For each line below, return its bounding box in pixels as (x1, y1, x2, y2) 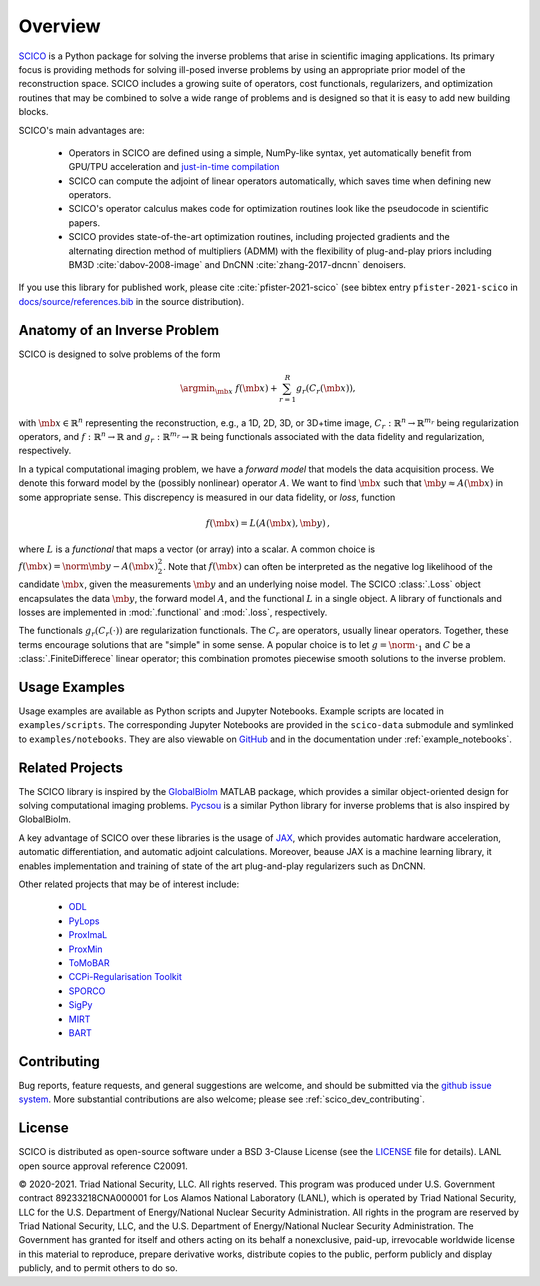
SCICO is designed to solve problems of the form (18, 348, 221, 360)
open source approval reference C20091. (18, 1160, 189, 1172)
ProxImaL (68, 929, 108, 941)
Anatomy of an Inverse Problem (18, 321, 220, 339)
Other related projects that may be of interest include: (18, 878, 240, 890)
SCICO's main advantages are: (18, 124, 145, 136)
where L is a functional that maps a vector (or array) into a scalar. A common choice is (18, 543, 375, 555)
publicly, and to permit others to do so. (18, 1262, 179, 1274)
